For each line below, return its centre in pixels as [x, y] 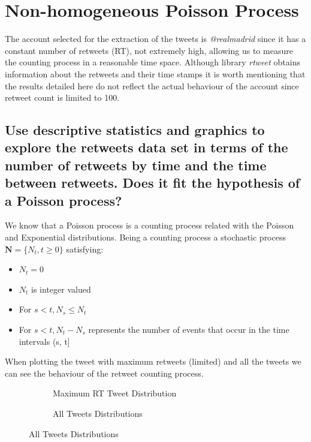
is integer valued [61, 289]
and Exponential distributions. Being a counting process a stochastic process [145, 237]
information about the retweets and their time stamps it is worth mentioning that [155, 73]
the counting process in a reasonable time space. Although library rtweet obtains [153, 62]
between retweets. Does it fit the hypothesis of [153, 183]
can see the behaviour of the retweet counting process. [104, 373]
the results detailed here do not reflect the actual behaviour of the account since [152, 85]
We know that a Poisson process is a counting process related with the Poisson [150, 225]
